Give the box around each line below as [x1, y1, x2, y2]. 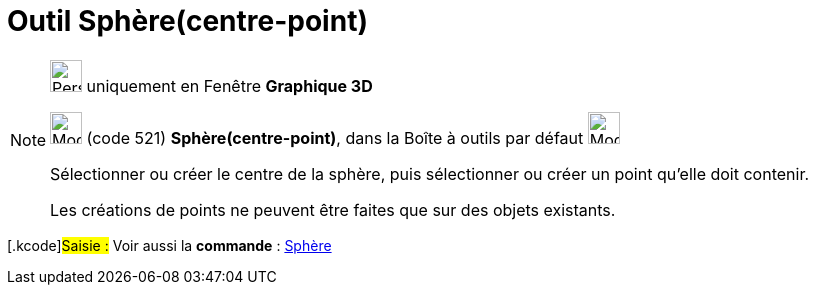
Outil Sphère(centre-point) [7, 4, 368, 38]
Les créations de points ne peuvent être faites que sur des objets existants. [50, 199, 616, 220]
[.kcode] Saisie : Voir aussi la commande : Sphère [7, 236, 332, 254]
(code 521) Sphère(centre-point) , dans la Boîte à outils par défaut [86, 127, 584, 148]
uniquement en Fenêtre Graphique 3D [86, 75, 373, 96]
